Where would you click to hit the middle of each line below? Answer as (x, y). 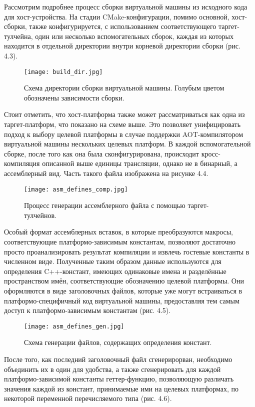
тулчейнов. (40, 215)
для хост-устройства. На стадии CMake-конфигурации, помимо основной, (117, 16)
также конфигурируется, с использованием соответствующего (123, 26)
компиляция (22, 163)
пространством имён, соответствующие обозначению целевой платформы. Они (124, 281)
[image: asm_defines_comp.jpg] (76, 189)
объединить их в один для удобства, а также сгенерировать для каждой (112, 369)
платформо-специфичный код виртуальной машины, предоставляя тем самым (122, 300)
